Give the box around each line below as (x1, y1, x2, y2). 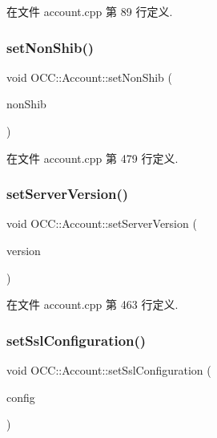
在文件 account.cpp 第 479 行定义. (6, 149, 179, 166)
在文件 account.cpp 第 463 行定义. (6, 296, 179, 313)
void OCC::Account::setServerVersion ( (6, 215, 197, 232)
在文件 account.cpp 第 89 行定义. (6, 3, 173, 19)
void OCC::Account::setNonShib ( (6, 68, 172, 85)
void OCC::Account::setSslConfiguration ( (6, 362, 211, 378)
